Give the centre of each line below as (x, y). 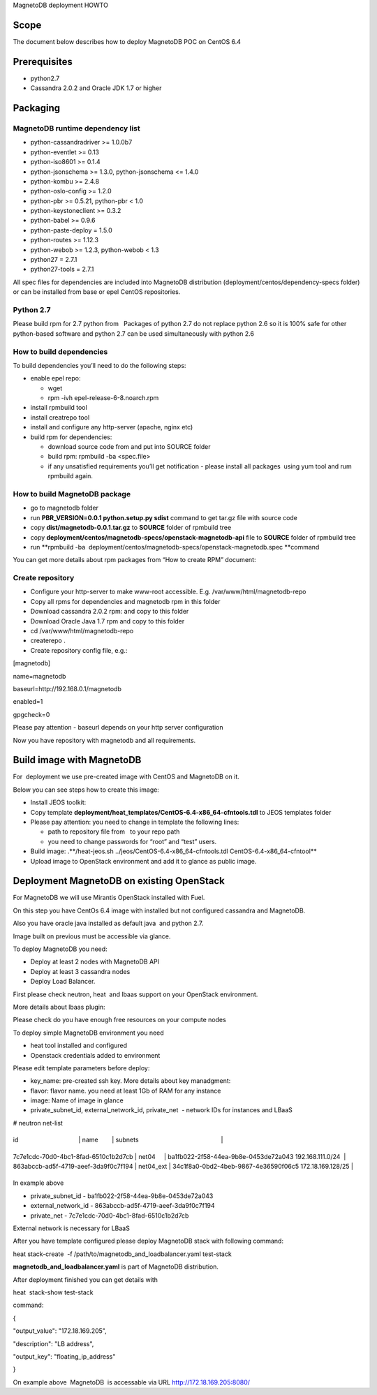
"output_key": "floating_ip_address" (64, 1356)
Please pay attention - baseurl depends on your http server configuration (118, 728)
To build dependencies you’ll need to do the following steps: (99, 365)
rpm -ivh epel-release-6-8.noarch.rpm (103, 398)
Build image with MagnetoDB (77, 760)
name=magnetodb (39, 676)
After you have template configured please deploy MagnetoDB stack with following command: (148, 1241)
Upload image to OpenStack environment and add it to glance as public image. (143, 861)
